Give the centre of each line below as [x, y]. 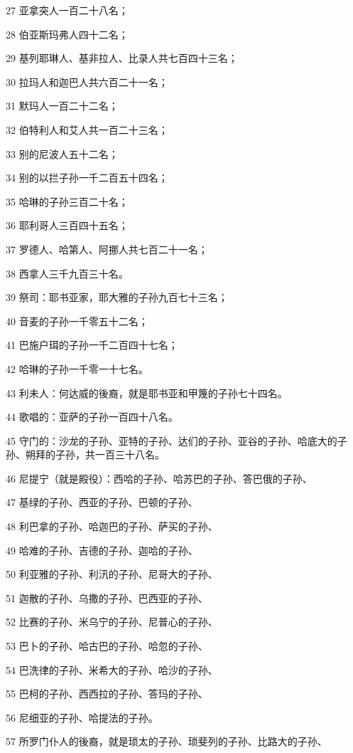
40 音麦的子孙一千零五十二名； [77, 321]
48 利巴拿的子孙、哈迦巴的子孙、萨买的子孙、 [112, 526]
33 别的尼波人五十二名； [62, 153]
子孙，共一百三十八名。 [110, 454]
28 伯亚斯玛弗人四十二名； [67, 34]
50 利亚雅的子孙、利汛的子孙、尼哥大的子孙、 [112, 574]
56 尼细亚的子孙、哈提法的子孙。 [82, 717]
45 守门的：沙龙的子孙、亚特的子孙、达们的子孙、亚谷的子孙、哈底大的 [172, 440]
